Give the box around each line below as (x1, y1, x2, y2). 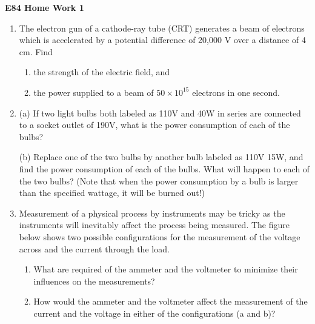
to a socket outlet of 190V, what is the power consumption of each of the (19, 118, 290, 131)
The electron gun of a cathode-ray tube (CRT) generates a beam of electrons (19, 21, 305, 34)
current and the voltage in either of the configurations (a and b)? (33, 306, 276, 319)
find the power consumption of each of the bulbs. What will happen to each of (19, 162, 310, 175)
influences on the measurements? (33, 274, 155, 287)
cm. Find (19, 45, 53, 58)
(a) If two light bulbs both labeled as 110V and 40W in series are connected (19, 106, 301, 119)
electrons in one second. (192, 86, 280, 98)
